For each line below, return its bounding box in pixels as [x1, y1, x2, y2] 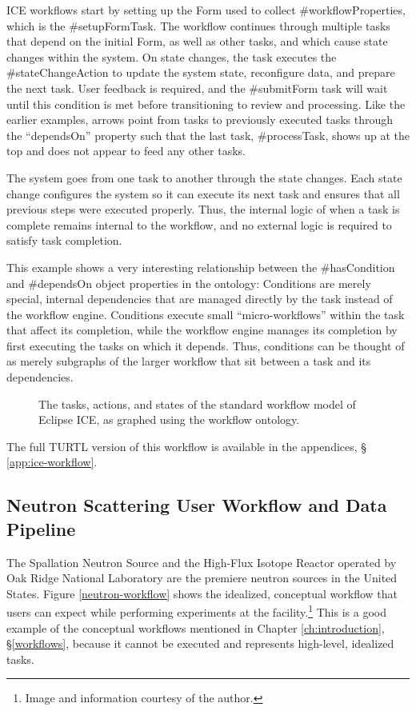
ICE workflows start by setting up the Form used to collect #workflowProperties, [6, 2, 406, 18]
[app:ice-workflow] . [6, 453, 98, 470]
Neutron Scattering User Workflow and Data [6, 493, 387, 517]
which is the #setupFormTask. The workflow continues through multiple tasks [6, 17, 390, 34]
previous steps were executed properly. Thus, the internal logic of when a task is [6, 201, 400, 218]
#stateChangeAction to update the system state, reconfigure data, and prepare [6, 64, 395, 81]
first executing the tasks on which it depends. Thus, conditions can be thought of [6, 337, 405, 354]
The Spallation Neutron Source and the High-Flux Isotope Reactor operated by [6, 553, 397, 570]
